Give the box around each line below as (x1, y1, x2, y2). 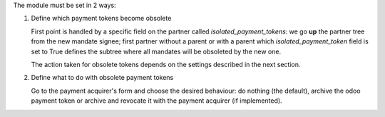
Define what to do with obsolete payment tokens (31, 73, 174, 82)
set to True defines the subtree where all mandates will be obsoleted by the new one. (31, 47, 282, 56)
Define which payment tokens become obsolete (31, 14, 172, 23)
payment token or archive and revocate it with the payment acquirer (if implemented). (31, 96, 282, 105)
